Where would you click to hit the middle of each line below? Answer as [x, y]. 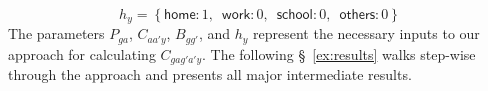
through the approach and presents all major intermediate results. [210, 74]
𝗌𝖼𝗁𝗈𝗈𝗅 [294, 15]
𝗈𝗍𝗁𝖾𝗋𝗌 [357, 15]
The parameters [56, 33]
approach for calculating [82, 53]
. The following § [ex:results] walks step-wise [339, 53]
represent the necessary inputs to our [366, 33]
